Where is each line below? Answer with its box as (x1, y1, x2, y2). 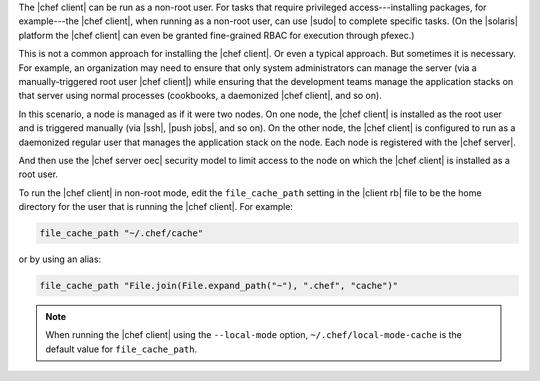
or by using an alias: (18, 253, 102, 265)
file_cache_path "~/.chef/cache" (39, 228, 204, 239)
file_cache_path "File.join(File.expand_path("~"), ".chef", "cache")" (39, 280, 399, 292)
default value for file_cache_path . (45, 343, 198, 355)
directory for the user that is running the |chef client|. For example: (18, 201, 294, 213)
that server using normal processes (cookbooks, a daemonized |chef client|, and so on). (18, 90, 382, 102)
